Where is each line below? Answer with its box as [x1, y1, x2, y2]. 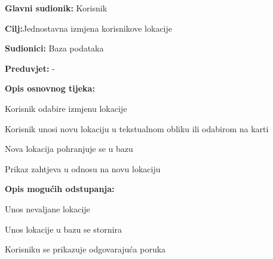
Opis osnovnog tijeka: [5, 82, 95, 95]
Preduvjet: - [5, 62, 55, 74]
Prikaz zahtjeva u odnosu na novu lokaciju [5, 162, 161, 175]
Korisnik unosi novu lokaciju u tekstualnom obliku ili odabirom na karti [5, 122, 269, 135]
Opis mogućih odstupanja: [5, 182, 115, 195]
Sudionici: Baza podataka [5, 42, 104, 54]
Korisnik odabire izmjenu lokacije [5, 102, 127, 114]
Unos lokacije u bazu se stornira [5, 223, 122, 235]
